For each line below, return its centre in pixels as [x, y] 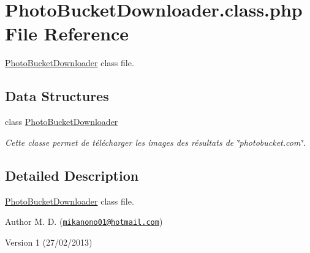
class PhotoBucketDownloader [62, 122]
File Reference [67, 33]
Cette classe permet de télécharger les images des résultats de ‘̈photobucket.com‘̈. [155, 142]
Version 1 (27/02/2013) [49, 242]
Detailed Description [72, 175]
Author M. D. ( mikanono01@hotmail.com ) [84, 221]
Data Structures [57, 96]
